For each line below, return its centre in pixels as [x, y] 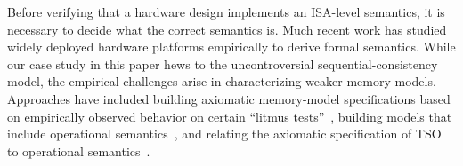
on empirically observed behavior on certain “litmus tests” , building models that [230, 116]
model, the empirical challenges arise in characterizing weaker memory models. [222, 81]
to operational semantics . [79, 150]
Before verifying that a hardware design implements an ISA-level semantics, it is [226, 12]
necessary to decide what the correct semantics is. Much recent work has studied [227, 29]
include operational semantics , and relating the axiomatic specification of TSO [224, 134]
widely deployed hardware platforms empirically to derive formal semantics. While [231, 47]
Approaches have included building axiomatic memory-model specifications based [229, 98]
